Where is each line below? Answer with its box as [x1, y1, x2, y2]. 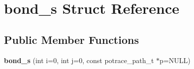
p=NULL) [160, 55, 191, 65]
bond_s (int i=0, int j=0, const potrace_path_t [4, 55, 154, 65]
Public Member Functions [4, 32, 139, 47]
